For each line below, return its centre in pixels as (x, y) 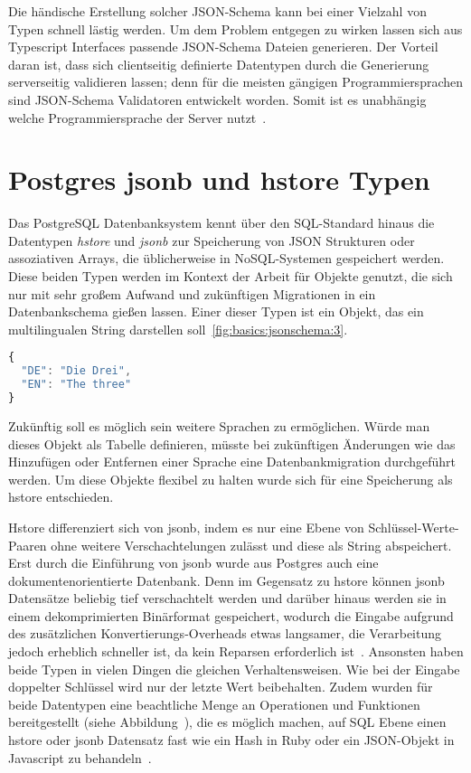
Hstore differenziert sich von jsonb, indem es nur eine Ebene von (186, 527)
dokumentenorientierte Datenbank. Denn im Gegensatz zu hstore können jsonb (226, 580)
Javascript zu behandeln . (80, 757)
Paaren (28, 545)
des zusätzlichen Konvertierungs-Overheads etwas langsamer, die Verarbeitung (225, 633)
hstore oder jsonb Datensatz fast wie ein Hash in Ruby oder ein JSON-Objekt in (231, 740)
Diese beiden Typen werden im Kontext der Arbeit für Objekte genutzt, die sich (231, 276)
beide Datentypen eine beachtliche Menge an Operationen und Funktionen (214, 704)
